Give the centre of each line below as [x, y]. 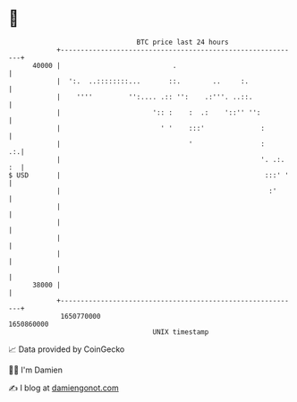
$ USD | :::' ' [149, 175]
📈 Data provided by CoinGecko [67, 349]
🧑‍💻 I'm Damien [36, 370]
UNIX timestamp [181, 332]
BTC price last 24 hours [182, 42]
